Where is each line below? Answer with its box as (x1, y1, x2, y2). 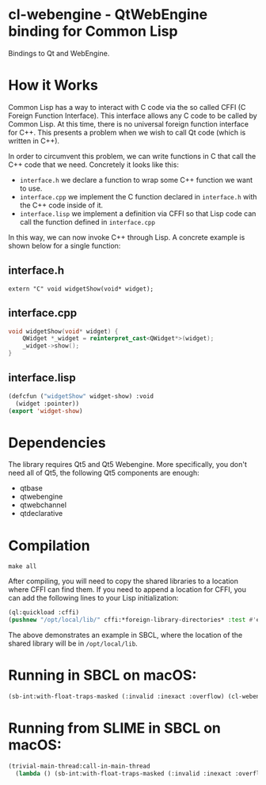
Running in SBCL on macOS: (8, 666, 197, 685)
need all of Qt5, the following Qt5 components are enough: (8, 468, 199, 478)
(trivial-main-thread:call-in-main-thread (8, 762, 150, 770)
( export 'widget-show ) (8, 407, 83, 415)
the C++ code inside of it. (19, 200, 104, 210)
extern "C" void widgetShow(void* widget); (8, 285, 154, 293)
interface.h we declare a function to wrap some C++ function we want (19, 175, 253, 184)
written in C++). (8, 136, 60, 146)
